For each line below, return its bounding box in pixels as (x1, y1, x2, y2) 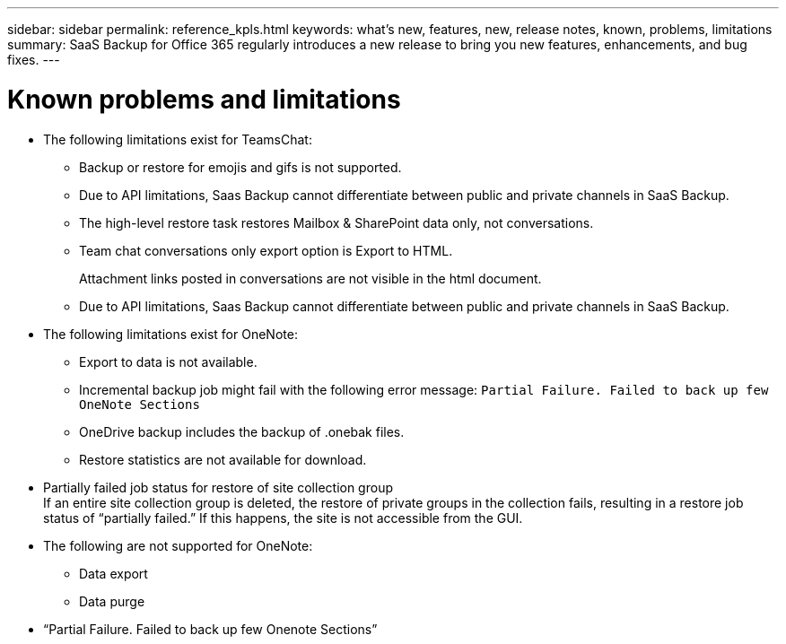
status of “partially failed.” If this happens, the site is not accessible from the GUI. (43, 509, 523, 526)
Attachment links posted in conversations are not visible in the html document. (79, 270, 542, 286)
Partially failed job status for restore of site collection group (43, 479, 393, 495)
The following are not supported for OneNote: (43, 537, 313, 553)
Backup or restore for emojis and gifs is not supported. (79, 159, 402, 175)
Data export (79, 565, 148, 581)
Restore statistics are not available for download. (79, 451, 367, 467)
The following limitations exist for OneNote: (43, 326, 298, 342)
